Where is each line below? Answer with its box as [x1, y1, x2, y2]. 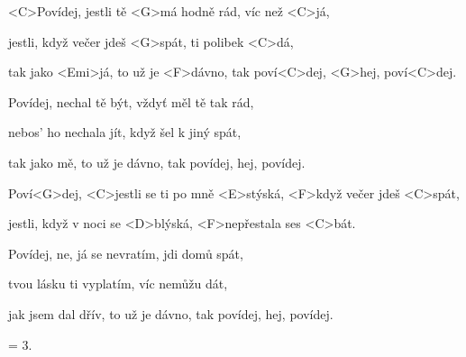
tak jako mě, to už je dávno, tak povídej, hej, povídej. [8, 152, 306, 171]
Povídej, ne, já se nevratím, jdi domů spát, [8, 243, 243, 262]
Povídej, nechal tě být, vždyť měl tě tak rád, [8, 92, 254, 111]
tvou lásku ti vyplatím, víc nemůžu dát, [8, 274, 228, 293]
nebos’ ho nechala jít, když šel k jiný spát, [8, 123, 242, 142]
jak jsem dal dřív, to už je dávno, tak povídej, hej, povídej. [8, 304, 334, 323]
